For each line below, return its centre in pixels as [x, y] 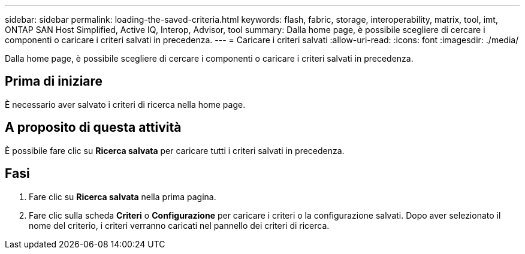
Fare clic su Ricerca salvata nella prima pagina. [123, 196]
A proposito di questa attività [93, 128]
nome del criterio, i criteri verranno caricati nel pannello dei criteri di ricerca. [179, 225]
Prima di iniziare [54, 81]
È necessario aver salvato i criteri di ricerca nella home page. [125, 104]
